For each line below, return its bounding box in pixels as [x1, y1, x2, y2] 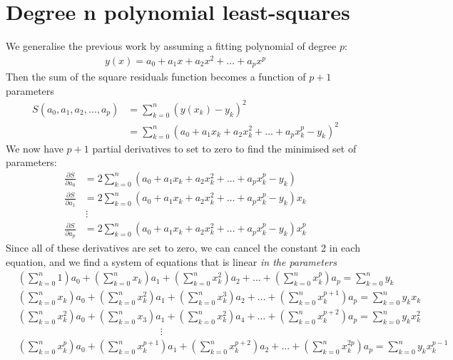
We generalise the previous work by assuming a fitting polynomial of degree [6, 38, 337, 53]
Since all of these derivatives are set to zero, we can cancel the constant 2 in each [6, 240, 360, 254]
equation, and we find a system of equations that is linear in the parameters [6, 254, 337, 269]
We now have [6, 140, 63, 155]
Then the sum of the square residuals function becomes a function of [6, 69, 306, 84]
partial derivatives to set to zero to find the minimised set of [92, 140, 357, 155]
